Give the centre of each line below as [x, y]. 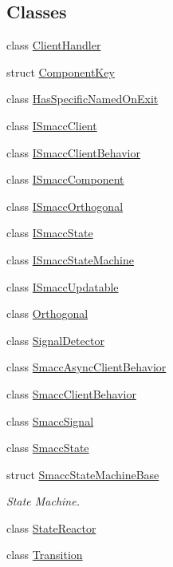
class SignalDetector [55, 340]
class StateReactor [51, 527]
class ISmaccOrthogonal [65, 206]
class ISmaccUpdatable [63, 286]
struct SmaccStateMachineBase [83, 474]
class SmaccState [48, 448]
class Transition [45, 555]
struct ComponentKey [61, 71]
